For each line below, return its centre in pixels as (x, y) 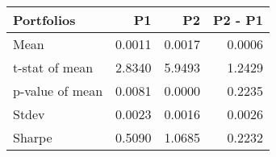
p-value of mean (58, 91)
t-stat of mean (53, 67)
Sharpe (33, 137)
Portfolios (44, 20)
